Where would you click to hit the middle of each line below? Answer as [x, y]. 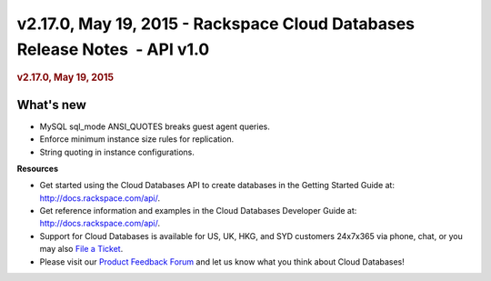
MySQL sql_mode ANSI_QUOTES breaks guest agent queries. [155, 126]
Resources [38, 168]
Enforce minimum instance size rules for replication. [137, 139]
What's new [51, 105]
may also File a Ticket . [81, 249]
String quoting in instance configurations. [117, 152]
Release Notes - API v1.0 [113, 49]
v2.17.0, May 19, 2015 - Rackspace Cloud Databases [216, 24]
